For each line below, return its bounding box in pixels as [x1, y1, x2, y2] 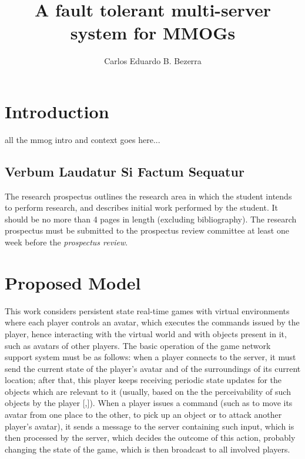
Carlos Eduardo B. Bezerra [104, 55, 202, 67]
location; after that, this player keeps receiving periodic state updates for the [5, 374, 282, 386]
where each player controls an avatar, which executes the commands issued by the [5, 316, 300, 328]
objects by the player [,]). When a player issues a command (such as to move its [5, 397, 293, 409]
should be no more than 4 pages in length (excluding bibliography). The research [5, 212, 297, 225]
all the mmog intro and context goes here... [5, 133, 160, 145]
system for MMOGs [70, 21, 236, 45]
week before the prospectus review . [5, 236, 128, 248]
